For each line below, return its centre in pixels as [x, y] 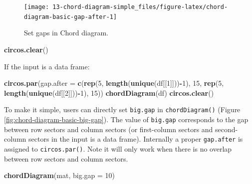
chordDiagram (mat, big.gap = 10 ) [59, 175]
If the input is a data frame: [47, 66]
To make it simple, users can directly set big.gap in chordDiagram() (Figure [122, 109]
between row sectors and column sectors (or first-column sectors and [109, 129]
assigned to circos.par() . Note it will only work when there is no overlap [118, 148]
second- [227, 129]
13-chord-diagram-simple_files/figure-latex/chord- [140, 7]
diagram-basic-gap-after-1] [71, 17]
